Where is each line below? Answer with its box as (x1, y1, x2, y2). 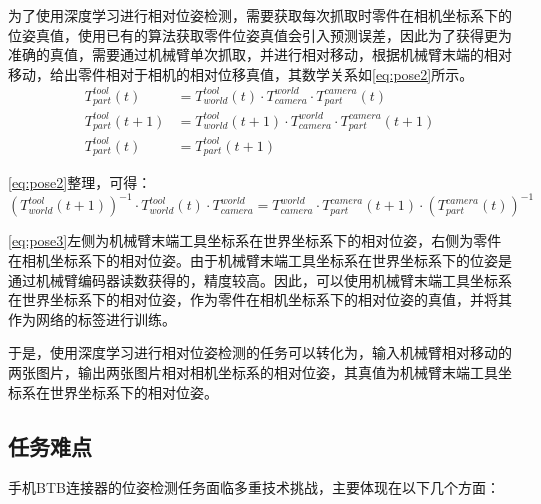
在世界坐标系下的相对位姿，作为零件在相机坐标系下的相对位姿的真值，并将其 (8, 289, 512, 310)
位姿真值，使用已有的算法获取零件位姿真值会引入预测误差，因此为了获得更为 (8, 24, 512, 45)
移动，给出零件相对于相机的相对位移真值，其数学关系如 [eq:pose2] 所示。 (8, 63, 474, 84)
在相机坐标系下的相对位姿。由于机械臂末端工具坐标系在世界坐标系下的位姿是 (8, 250, 512, 271)
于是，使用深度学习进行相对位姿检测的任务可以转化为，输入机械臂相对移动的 (8, 342, 512, 363)
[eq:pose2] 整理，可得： (8, 172, 152, 193)
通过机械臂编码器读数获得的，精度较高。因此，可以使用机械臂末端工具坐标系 (8, 269, 512, 290)
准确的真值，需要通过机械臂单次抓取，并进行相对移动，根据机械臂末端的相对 (8, 44, 512, 65)
